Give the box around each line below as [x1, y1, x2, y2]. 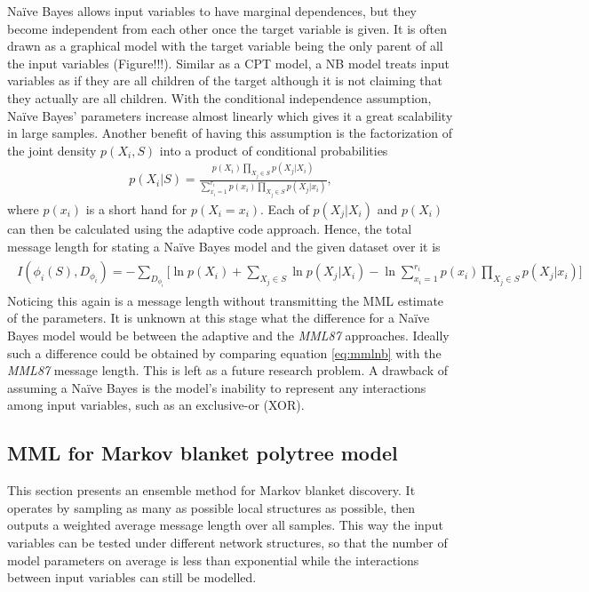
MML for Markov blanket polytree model [7, 439, 398, 467]
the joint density [7, 140, 97, 159]
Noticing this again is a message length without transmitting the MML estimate [7, 291, 444, 309]
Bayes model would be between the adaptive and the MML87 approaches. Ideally [7, 326, 450, 344]
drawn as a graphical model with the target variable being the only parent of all [7, 36, 443, 55]
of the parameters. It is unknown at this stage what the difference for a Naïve [7, 308, 430, 327]
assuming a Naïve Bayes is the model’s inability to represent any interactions [7, 378, 426, 396]
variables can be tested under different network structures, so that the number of [7, 532, 448, 551]
